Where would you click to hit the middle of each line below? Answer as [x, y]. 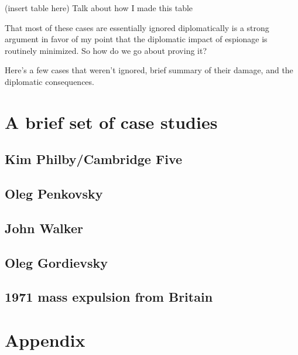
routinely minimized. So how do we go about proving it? [106, 50]
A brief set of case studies [111, 122]
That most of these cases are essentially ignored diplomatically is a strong [137, 27]
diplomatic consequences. [49, 81]
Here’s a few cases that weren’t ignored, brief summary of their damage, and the [149, 70]
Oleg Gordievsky [56, 262]
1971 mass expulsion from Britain [109, 297]
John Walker [44, 228]
